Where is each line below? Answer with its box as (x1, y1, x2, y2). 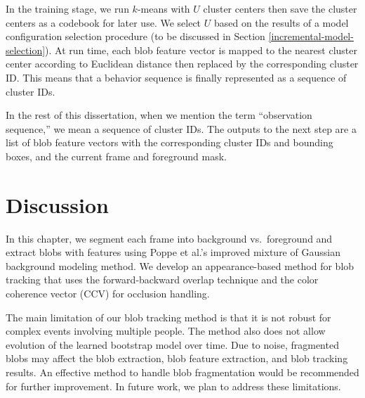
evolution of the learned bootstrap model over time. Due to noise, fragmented (6, 337, 339, 352)
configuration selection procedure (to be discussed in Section (6, 29, 265, 44)
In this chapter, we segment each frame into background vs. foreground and (6, 231, 333, 245)
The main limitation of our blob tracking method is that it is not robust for (6, 309, 331, 324)
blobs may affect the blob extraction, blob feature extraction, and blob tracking (6, 351, 348, 366)
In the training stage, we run (6, 1, 129, 15)
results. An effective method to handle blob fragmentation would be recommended (6, 365, 359, 379)
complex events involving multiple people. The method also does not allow (6, 323, 326, 338)
